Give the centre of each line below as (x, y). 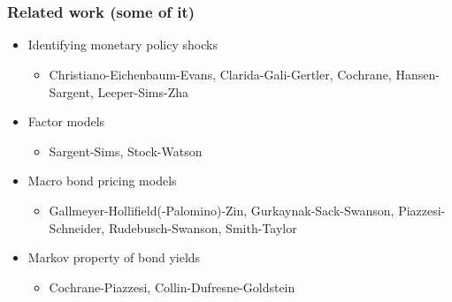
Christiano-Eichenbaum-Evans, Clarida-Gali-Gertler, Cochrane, (220, 75)
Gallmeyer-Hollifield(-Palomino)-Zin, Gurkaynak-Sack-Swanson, (222, 211)
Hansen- (418, 75)
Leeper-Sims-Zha (143, 91)
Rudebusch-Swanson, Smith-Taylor (203, 227)
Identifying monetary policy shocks (123, 45)
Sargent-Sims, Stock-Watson (126, 151)
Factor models (66, 121)
